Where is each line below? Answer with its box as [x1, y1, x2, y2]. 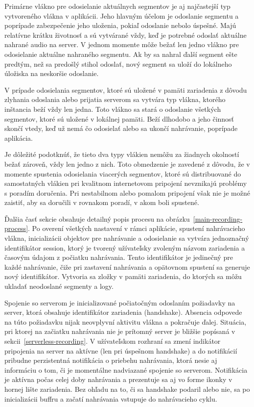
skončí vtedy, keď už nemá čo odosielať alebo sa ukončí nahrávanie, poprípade [4, 123, 238, 133]
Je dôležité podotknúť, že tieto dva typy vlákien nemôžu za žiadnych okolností [4, 149, 239, 159]
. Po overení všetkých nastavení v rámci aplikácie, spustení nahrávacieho [28, 223, 245, 233]
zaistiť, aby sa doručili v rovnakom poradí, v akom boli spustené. [4, 197, 199, 207]
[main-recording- [193, 213, 243, 224]
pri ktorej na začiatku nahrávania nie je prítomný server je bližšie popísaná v [4, 326, 235, 336]
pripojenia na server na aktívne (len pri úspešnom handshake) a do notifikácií [4, 345, 237, 356]
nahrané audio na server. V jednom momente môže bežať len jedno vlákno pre [4, 39, 239, 50]
